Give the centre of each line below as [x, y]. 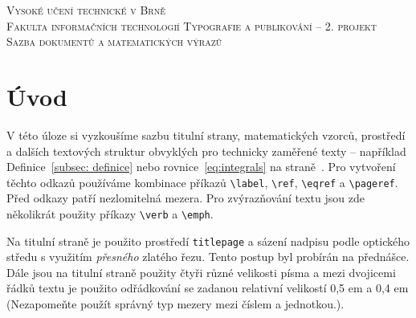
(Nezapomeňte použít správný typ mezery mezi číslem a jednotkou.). [175, 304]
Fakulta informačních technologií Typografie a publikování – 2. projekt [192, 25]
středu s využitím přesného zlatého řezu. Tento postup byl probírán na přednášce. [208, 257]
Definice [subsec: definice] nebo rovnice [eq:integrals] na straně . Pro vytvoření [201, 167]
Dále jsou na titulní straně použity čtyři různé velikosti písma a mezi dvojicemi [201, 272]
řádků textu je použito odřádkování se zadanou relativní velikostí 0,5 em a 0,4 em [208, 288]
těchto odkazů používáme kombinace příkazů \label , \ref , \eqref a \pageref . [202, 182]
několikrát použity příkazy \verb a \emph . [110, 213]
